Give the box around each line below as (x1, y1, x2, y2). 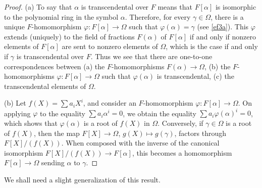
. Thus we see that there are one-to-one (90, 51, 213, 61)
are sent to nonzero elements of (62, 41, 158, 52)
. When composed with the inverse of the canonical (61, 137, 220, 148)
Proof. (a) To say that (4, 2, 72, 12)
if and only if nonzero (189, 31, 256, 41)
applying (4, 108, 31, 118)
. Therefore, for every (125, 11, 191, 22)
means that (158, 2, 192, 12)
